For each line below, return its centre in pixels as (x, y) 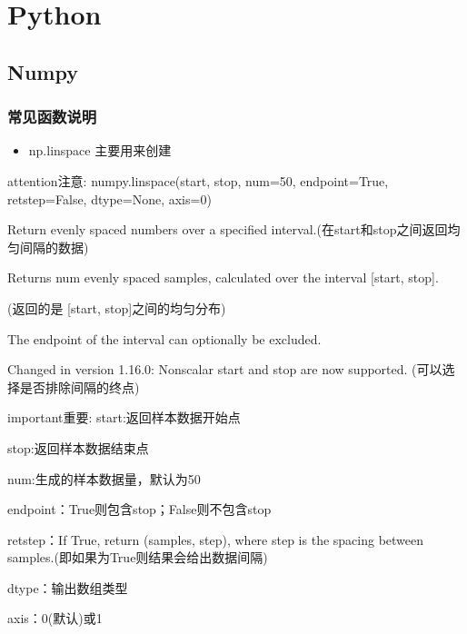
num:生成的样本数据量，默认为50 (104, 478)
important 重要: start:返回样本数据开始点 (124, 417)
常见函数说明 (52, 117)
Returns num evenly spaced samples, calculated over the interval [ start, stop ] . (223, 277)
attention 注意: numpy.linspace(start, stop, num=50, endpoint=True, (198, 180)
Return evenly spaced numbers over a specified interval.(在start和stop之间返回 (228, 229)
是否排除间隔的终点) (79, 386)
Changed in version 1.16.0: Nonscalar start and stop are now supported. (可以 (225, 369)
